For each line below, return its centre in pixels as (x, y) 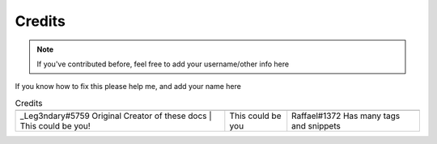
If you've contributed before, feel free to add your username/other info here (163, 64)
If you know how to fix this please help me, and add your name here (128, 87)
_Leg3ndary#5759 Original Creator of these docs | (116, 116)
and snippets (316, 126)
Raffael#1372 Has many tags (346, 116)
